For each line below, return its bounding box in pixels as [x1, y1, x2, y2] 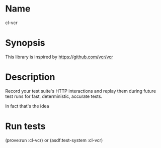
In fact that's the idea [5, 103, 49, 109]
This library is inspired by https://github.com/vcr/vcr [5, 54, 113, 60]
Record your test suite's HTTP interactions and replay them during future [5, 88, 156, 94]
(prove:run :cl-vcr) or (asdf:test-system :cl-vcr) [5, 137, 103, 143]
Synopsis [5, 37, 45, 49]
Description [5, 71, 55, 83]
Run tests [5, 121, 46, 132]
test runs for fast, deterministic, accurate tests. [5, 93, 102, 99]
